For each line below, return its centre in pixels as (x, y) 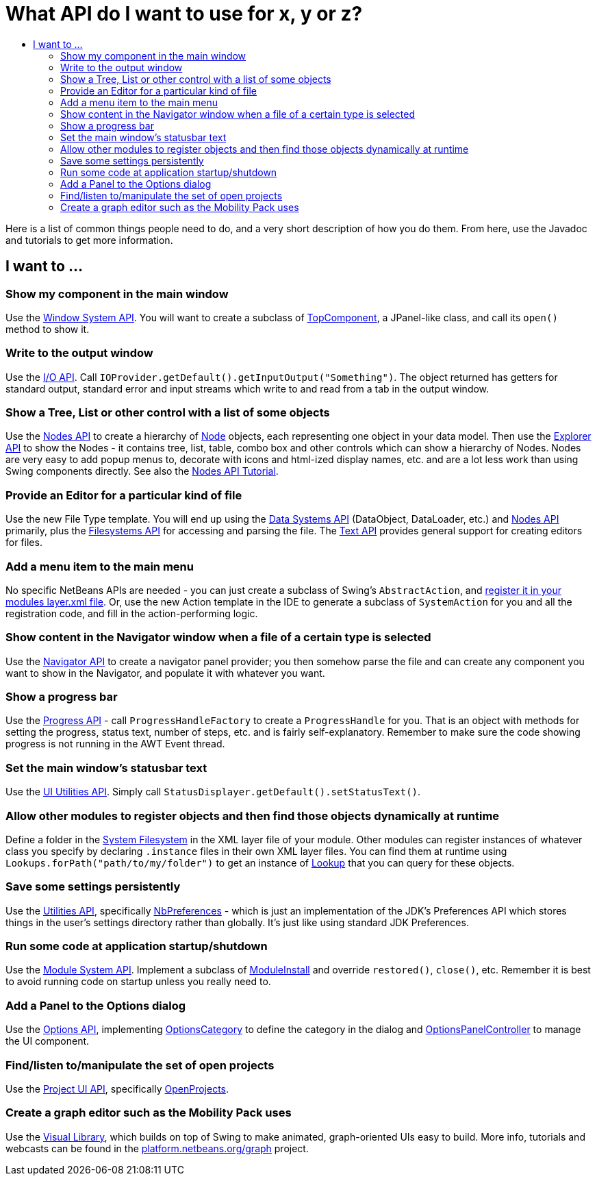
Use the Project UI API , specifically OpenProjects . (117, 1089)
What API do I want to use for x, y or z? (184, 14)
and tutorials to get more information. (89, 240)
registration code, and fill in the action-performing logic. (132, 613)
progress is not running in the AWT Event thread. (115, 744)
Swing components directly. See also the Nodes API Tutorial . (142, 471)
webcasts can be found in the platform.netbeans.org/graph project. (157, 1148)
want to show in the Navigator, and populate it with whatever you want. (165, 673)
